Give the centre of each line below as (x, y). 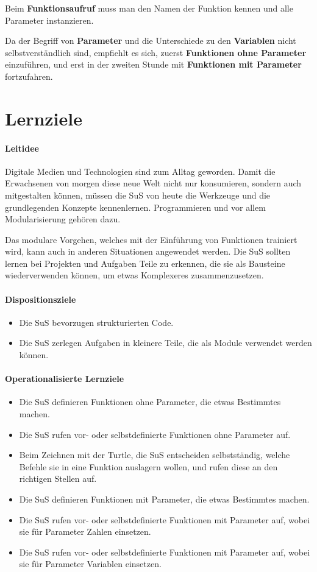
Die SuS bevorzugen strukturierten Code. (96, 322)
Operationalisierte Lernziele (65, 379)
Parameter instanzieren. (49, 20)
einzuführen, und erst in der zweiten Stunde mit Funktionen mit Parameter (153, 64)
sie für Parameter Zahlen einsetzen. (85, 531)
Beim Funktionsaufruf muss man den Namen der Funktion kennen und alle (149, 8)
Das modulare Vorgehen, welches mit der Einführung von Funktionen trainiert (151, 239)
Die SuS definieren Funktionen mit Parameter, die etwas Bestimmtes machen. (164, 499)
